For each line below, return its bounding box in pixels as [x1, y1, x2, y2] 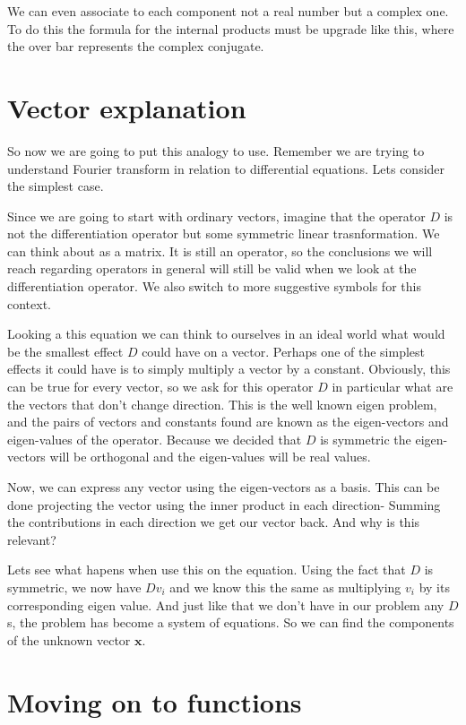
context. [7, 294, 51, 313]
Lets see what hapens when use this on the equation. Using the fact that [7, 560, 406, 579]
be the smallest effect [7, 341, 124, 360]
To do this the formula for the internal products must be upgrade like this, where [7, 19, 454, 38]
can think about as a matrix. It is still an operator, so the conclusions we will [7, 241, 433, 260]
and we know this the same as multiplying [169, 577, 401, 596]
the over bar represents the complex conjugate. [7, 37, 264, 56]
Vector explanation [7, 89, 246, 125]
